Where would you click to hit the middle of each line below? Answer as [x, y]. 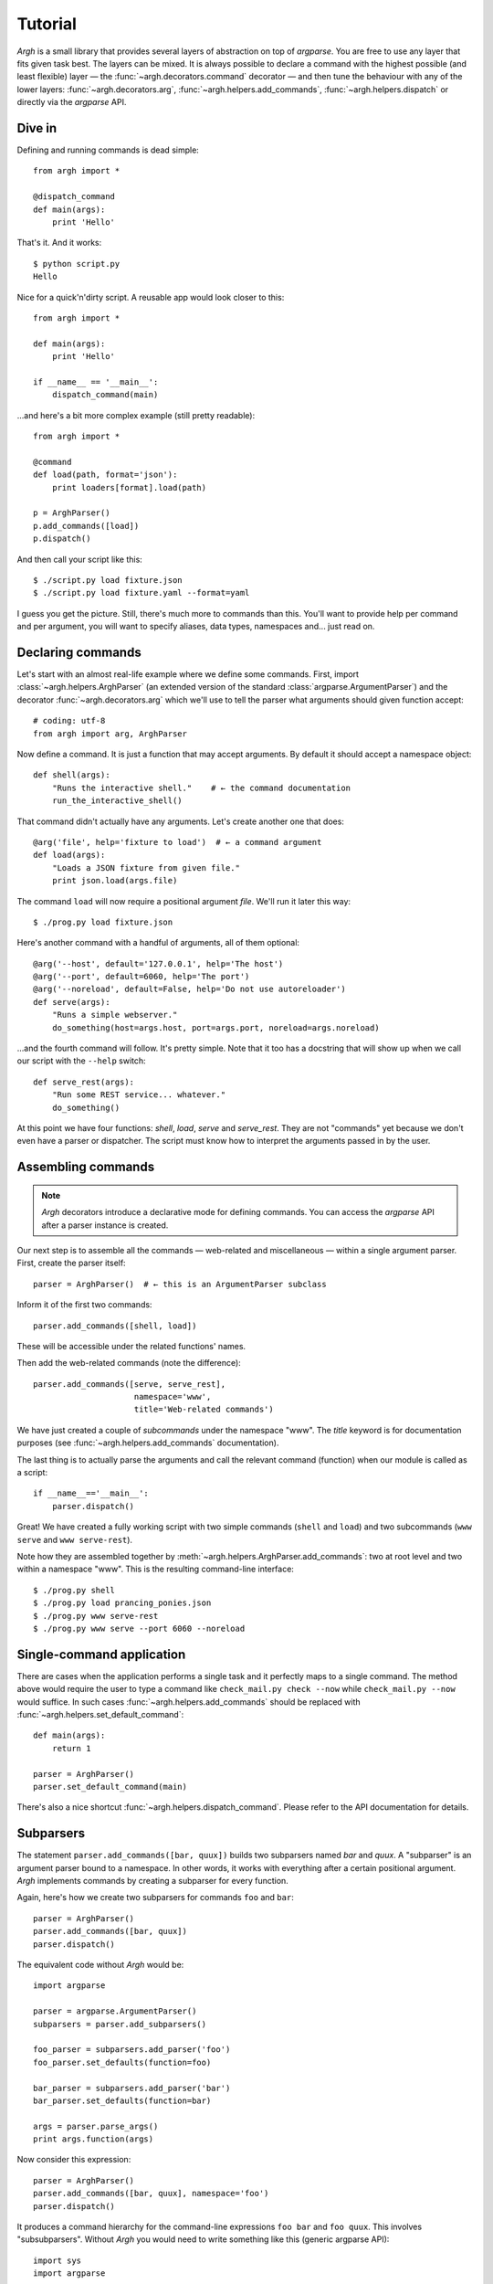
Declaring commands [79, 652]
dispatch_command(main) [105, 395]
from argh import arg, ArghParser [110, 734]
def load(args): [69, 855]
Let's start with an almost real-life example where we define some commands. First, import [188, 674]
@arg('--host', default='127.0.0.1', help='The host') [158, 963]
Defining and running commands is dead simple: [108, 150]
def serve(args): [72, 1002]
